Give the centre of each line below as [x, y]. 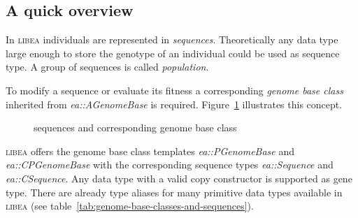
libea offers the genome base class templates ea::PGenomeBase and [150, 151]
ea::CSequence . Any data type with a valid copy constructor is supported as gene [179, 178]
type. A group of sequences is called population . [107, 67]
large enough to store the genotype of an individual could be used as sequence [173, 53]
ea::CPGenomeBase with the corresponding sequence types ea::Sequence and [170, 165]
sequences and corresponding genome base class [135, 128]
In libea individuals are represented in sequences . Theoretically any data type [172, 39]
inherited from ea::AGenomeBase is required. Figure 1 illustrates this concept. [174, 104]
